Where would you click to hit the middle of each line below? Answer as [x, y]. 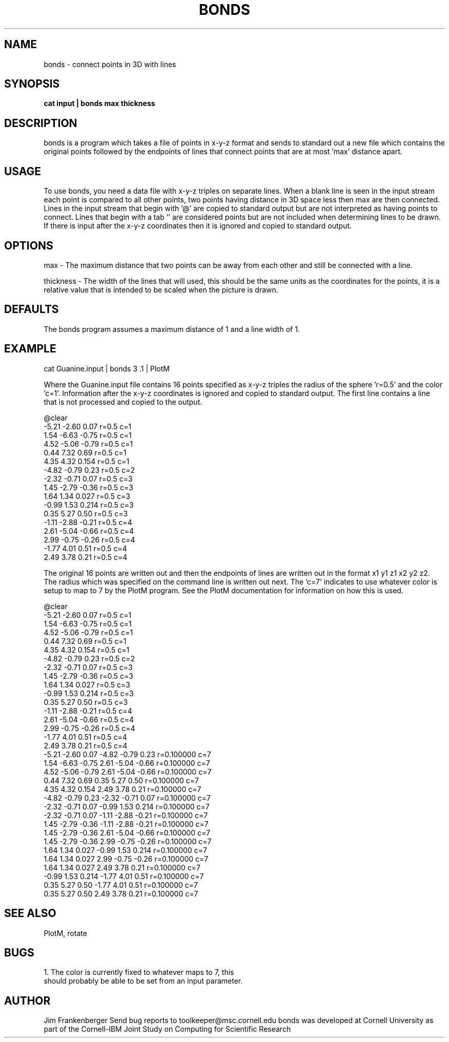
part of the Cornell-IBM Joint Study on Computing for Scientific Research [167, 1029]
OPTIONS [29, 245]
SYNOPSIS [32, 84]
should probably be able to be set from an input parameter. [143, 981]
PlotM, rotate [65, 933]
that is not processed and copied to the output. [123, 402]
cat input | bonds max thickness [99, 103]
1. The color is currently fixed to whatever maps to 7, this [139, 972]
